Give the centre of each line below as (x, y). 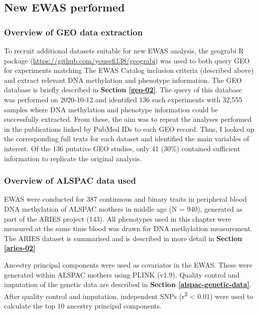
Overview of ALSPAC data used (70, 180)
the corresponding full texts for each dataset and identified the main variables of (127, 139)
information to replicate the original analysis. (73, 158)
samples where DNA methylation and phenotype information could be (111, 109)
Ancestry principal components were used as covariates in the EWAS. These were (128, 264)
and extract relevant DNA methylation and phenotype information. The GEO (123, 80)
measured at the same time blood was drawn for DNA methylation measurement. (128, 228)
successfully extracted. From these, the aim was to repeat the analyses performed (128, 119)
